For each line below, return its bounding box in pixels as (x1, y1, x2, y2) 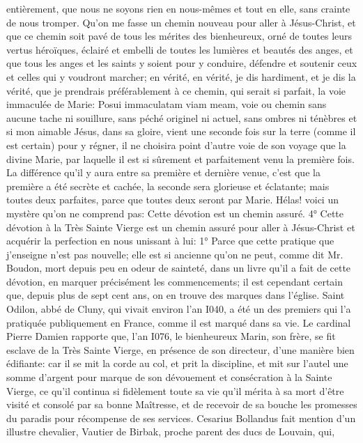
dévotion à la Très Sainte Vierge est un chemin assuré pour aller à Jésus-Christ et (6, 219, 355, 234)
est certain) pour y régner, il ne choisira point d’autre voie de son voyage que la (6, 137, 346, 152)
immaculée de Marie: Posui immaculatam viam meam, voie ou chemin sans (6, 97, 327, 111)
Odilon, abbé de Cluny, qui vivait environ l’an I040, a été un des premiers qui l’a (6, 302, 351, 316)
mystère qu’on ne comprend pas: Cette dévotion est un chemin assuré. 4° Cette (6, 205, 344, 220)
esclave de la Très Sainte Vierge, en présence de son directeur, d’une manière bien (6, 342, 355, 357)
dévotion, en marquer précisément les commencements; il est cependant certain (6, 274, 343, 288)
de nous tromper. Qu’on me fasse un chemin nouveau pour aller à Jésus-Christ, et (6, 15, 356, 29)
